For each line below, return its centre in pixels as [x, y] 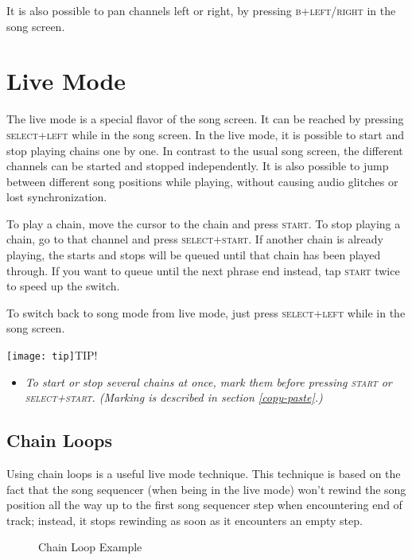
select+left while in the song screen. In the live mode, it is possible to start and [206, 134]
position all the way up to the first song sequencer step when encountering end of [204, 505]
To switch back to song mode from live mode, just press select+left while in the [206, 312]
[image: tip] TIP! [52, 355]
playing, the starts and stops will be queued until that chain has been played [194, 255]
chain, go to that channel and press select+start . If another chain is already [195, 239]
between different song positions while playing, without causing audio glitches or [202, 181]
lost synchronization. [57, 197]
